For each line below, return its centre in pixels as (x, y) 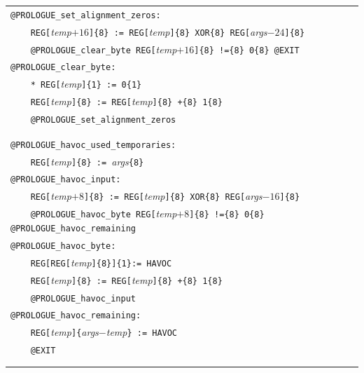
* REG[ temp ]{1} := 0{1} (86, 84)
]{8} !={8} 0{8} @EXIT (247, 50)
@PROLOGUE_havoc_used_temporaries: (93, 145)
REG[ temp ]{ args (64, 332)
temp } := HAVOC (142, 332)
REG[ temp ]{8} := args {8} (87, 161)
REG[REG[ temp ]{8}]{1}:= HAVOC (101, 262)
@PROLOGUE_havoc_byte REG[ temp (104, 213)
